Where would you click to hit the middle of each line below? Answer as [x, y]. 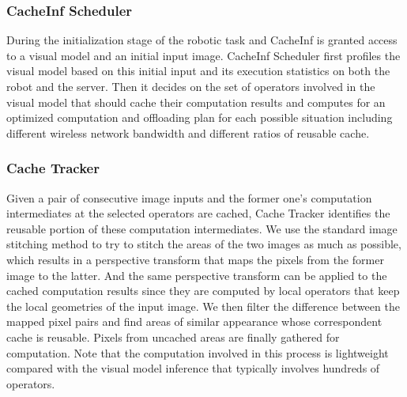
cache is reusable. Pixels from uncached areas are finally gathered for [173, 337]
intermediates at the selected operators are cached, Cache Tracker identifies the [198, 213]
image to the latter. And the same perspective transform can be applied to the [197, 275]
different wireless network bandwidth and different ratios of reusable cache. [188, 132]
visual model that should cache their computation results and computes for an [196, 102]
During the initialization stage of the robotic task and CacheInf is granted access [202, 40]
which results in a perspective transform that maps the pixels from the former [195, 259]
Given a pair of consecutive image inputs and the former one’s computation [189, 197]
